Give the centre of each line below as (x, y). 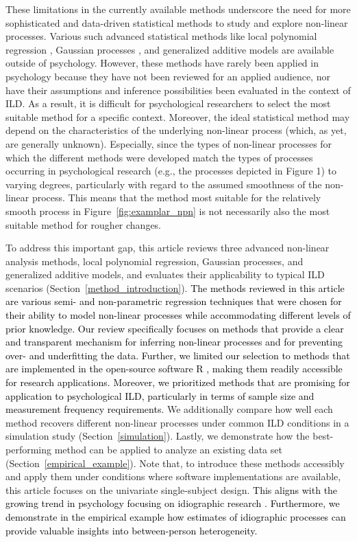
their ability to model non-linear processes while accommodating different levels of (178, 315)
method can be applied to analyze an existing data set (168, 449)
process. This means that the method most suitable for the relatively (176, 197)
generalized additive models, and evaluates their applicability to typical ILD (165, 274)
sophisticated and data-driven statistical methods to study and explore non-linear (177, 22)
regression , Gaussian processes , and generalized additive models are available (170, 49)
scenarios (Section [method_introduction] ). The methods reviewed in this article (175, 287)
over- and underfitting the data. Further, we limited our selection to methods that (178, 355)
